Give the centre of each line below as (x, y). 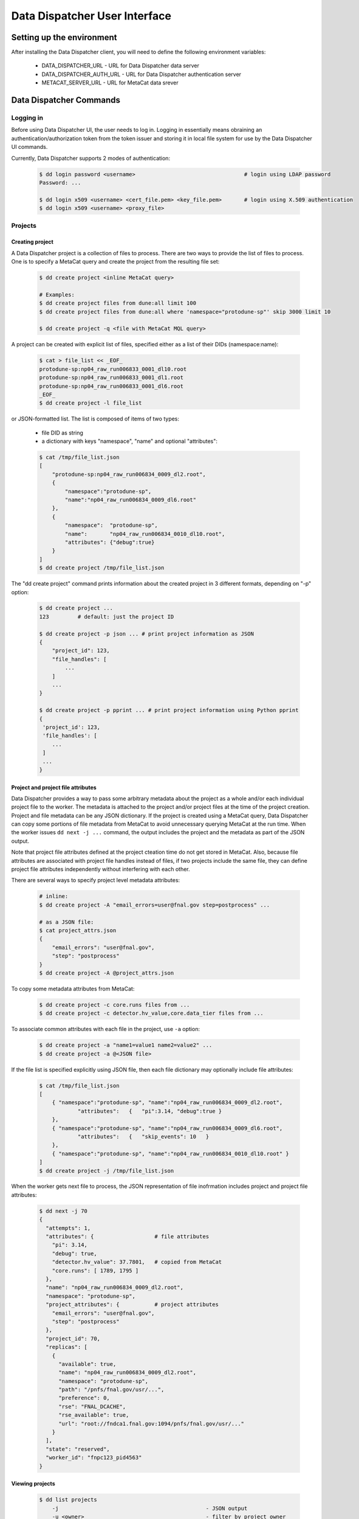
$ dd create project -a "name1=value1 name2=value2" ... (126, 1045)
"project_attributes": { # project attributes (132, 1305)
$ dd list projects (68, 1500)
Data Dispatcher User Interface (91, 16)
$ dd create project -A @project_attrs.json (107, 973)
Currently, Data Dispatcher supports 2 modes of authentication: (91, 158)
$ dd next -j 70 (63, 1211)
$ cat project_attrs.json (78, 930)
